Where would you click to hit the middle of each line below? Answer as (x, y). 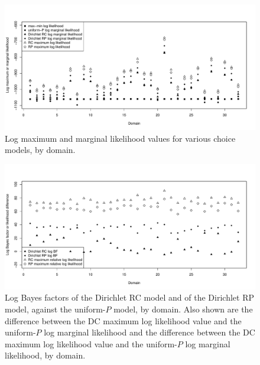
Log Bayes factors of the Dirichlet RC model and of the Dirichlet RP (129, 297)
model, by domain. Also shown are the (183, 309)
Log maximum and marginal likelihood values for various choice (120, 138)
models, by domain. (40, 150)
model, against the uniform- (55, 309)
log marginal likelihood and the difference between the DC (149, 332)
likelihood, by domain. (45, 355)
